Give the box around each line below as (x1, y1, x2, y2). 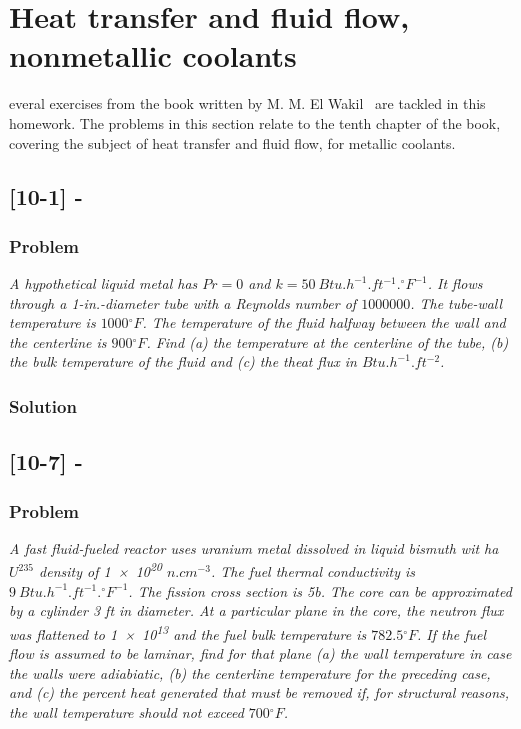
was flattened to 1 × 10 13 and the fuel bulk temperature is (9, 620, 367, 644)
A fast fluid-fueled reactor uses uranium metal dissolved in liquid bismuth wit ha (9, 537, 499, 558)
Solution (9, 393, 77, 418)
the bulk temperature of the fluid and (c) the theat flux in (9, 351, 357, 372)
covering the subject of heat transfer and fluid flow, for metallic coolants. (9, 132, 456, 153)
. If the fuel (417, 623, 487, 644)
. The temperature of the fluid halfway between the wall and (142, 312, 506, 333)
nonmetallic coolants (9, 35, 297, 76)
